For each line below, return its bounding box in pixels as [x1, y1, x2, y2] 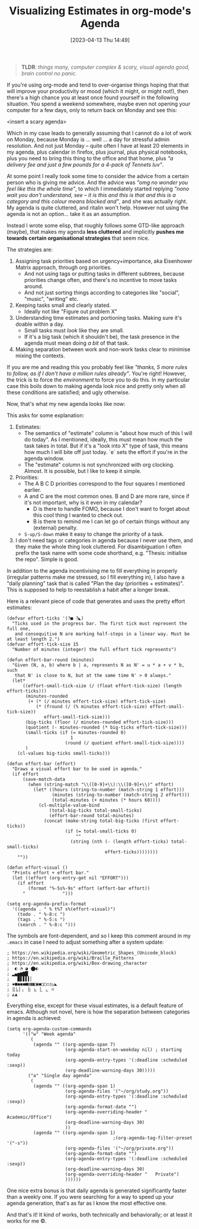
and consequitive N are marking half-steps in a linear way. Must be [14, 631, 190, 637]
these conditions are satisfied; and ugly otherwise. [7, 389, 130, 396]
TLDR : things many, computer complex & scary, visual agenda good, [21, 63, 190, 71]
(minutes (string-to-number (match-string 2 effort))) [52, 792, 190, 798]
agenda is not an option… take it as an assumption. [7, 210, 131, 217]
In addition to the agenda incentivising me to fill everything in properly [7, 567, 178, 574]
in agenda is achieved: [7, 1014, 62, 1021]
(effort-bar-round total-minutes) [49, 812, 134, 818]
